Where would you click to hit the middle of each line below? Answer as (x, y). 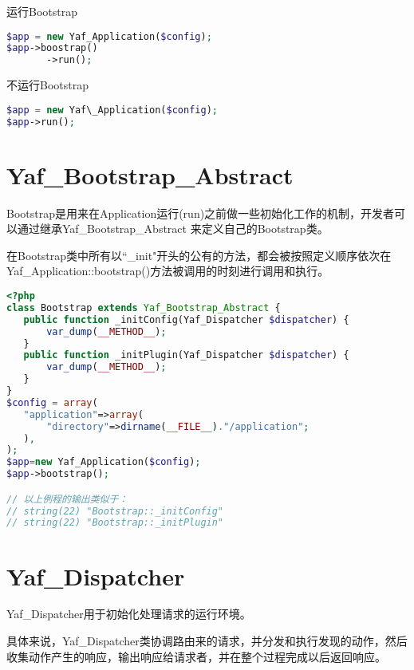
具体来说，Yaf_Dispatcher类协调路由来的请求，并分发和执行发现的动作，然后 (207, 641)
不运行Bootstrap (47, 85)
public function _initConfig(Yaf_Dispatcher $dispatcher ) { (186, 319)
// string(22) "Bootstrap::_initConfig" (115, 511)
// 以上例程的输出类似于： (67, 499)
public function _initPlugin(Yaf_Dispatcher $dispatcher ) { (186, 355)
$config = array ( (52, 402)
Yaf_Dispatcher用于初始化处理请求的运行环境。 (129, 614)
